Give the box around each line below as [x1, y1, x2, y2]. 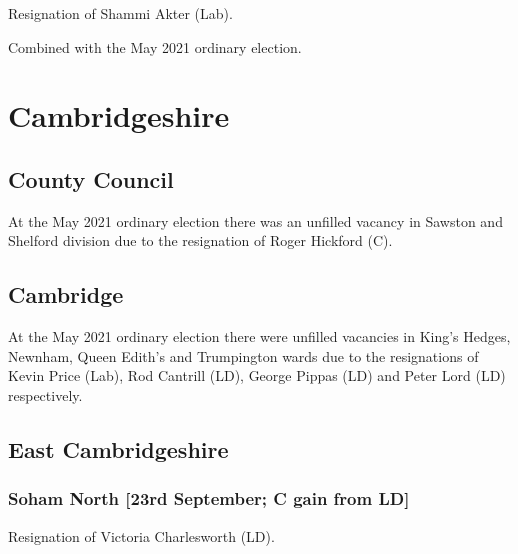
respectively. [8, 384, 83, 405]
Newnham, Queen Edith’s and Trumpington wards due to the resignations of [8, 345, 479, 366]
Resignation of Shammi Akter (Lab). [8, 3, 233, 23]
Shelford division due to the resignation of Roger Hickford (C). [8, 230, 393, 251]
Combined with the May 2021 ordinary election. [8, 36, 302, 57]
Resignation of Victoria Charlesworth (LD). [8, 525, 275, 546]
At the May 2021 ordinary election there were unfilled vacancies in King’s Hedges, [8, 326, 511, 347]
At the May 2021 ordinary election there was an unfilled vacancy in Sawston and [8, 210, 503, 231]
